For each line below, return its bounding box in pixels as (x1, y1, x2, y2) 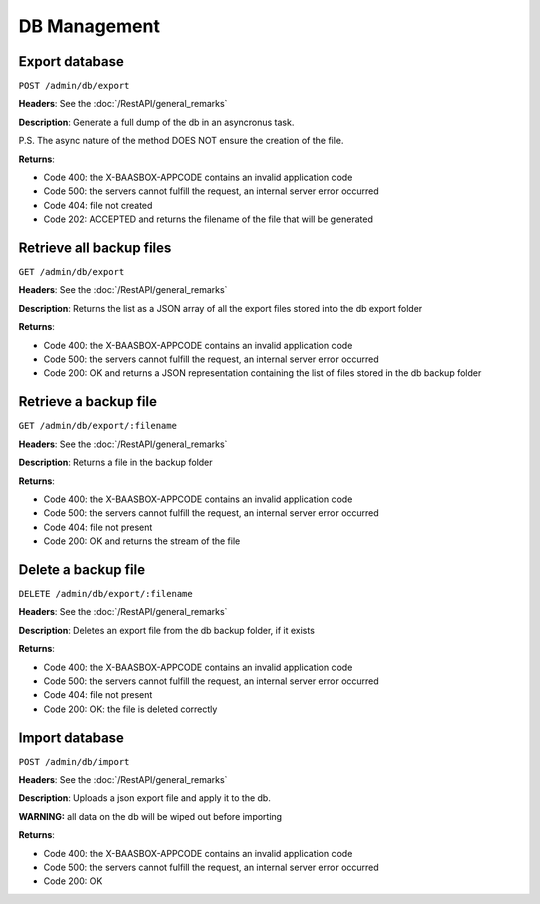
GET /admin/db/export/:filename (18, 420, 177, 432)
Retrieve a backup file (18, 393, 157, 410)
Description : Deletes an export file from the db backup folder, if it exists (18, 624, 315, 636)
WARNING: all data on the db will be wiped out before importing (18, 810, 283, 822)
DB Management (18, 15, 160, 37)
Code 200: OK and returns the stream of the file (43, 535, 241, 547)
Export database (18, 53, 124, 70)
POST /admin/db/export (18, 80, 130, 92)
